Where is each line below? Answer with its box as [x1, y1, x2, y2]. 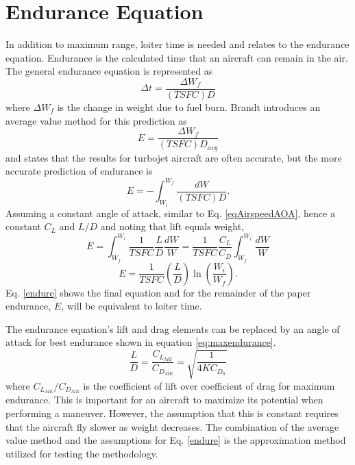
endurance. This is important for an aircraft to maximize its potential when [5, 392, 323, 407]
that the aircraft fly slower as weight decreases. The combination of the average [5, 419, 339, 433]
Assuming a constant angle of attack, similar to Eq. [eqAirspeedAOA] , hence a [5, 205, 335, 220]
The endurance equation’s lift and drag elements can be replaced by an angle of [5, 321, 340, 336]
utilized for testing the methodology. [5, 446, 158, 460]
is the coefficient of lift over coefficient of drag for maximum [83, 378, 335, 392]
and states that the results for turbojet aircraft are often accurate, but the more [5, 150, 342, 164]
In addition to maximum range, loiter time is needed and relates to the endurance [5, 37, 350, 51]
